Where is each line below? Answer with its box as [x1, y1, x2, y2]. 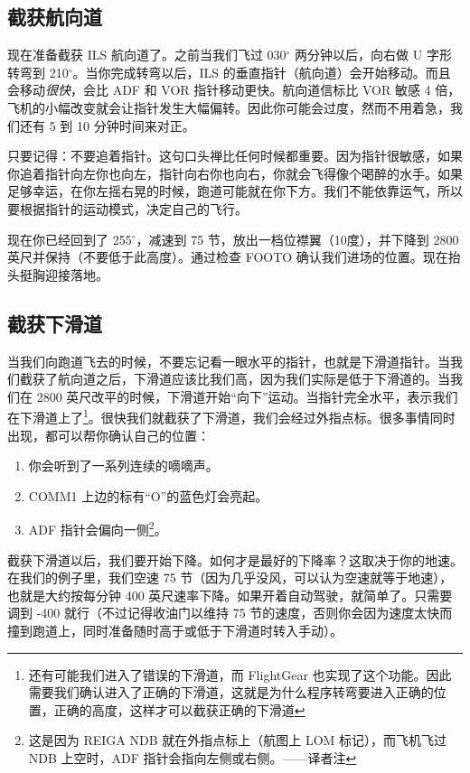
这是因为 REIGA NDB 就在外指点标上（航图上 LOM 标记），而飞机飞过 [28, 731, 447, 750]
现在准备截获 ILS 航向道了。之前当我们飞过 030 [7, 45, 287, 64]
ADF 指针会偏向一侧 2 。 [28, 517, 167, 538]
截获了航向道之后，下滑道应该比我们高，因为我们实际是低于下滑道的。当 [19, 369, 450, 388]
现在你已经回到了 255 [7, 229, 132, 248]
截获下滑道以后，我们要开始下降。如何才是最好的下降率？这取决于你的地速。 [7, 550, 463, 569]
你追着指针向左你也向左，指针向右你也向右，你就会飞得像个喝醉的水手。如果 [7, 163, 463, 182]
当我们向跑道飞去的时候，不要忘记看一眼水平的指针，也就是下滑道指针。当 [7, 351, 450, 370]
